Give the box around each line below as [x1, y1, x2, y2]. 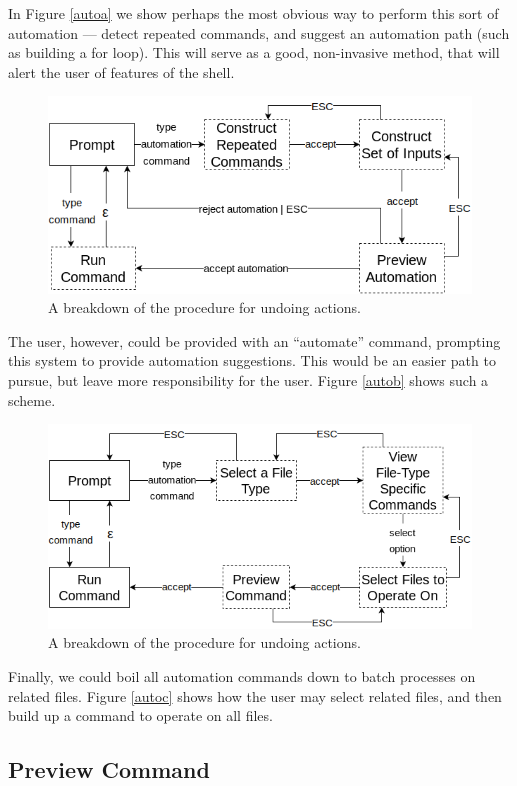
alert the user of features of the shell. [8, 61, 235, 82]
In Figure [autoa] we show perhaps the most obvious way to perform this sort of [8, 3, 499, 23]
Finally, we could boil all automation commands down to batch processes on [8, 665, 476, 686]
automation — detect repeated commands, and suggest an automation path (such [8, 22, 510, 43]
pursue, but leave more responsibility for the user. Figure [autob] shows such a [8, 369, 489, 390]
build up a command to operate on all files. [8, 705, 273, 726]
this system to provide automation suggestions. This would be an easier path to [8, 350, 496, 371]
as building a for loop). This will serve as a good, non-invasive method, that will [8, 42, 500, 63]
